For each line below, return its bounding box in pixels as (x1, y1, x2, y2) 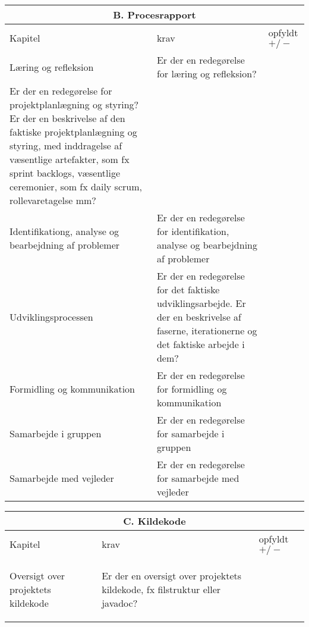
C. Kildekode (123, 514, 186, 528)
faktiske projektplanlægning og (10, 125, 137, 139)
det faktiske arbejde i (156, 337, 245, 351)
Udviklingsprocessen (10, 310, 93, 324)
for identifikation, (156, 224, 229, 238)
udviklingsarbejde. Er (156, 296, 246, 310)
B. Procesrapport (113, 8, 196, 21)
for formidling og (156, 382, 227, 396)
